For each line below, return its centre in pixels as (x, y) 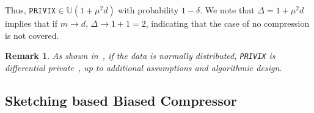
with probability (148, 10)
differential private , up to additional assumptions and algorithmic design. (144, 67)
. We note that (227, 10)
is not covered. (32, 35)
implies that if (31, 23)
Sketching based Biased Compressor (121, 100)
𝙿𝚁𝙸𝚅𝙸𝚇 (42, 11)
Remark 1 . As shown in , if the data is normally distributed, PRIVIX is (140, 56)
